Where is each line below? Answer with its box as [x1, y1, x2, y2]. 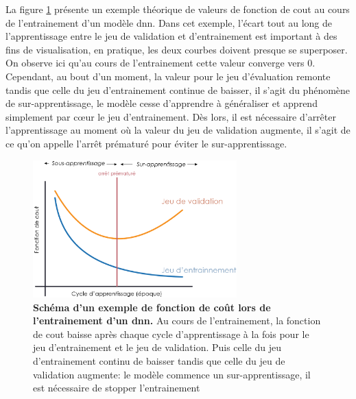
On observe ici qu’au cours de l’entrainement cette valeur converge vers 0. [5, 56, 316, 70]
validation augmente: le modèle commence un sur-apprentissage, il [33, 367, 311, 381]
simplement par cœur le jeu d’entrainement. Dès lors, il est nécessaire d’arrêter [5, 109, 336, 123]
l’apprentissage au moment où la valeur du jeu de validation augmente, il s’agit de [5, 123, 351, 137]
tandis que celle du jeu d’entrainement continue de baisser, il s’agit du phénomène [5, 82, 351, 97]
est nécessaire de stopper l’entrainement [33, 380, 200, 395]
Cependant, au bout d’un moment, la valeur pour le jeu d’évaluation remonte [5, 69, 331, 83]
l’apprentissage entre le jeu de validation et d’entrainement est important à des [5, 29, 337, 43]
